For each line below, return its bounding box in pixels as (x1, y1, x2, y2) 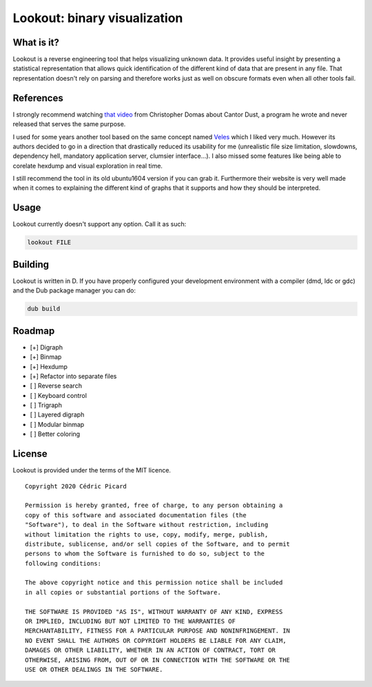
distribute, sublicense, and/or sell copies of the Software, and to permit (25, 540, 291, 548)
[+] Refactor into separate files (30, 372, 117, 380)
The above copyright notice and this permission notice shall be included (25, 579, 283, 586)
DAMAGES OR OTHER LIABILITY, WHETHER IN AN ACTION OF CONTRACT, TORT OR (25, 646, 276, 655)
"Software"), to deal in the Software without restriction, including (25, 521, 269, 529)
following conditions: (25, 559, 102, 567)
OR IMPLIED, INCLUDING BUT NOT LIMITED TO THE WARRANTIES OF (25, 617, 236, 626)
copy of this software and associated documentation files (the (25, 511, 247, 519)
